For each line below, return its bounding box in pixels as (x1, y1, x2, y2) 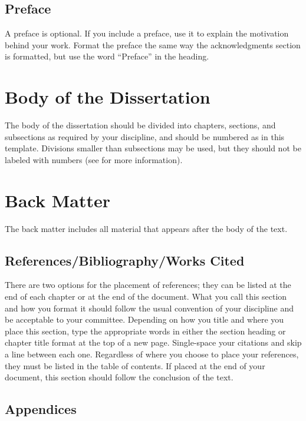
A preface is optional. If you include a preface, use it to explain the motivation (5, 27, 289, 39)
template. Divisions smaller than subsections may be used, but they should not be (5, 142, 301, 154)
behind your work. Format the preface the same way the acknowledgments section (5, 38, 301, 51)
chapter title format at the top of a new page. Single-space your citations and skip (5, 336, 302, 349)
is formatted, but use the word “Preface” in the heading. (5, 50, 209, 62)
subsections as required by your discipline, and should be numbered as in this (5, 130, 285, 142)
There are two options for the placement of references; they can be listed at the (5, 279, 291, 291)
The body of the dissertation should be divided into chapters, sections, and (5, 119, 276, 131)
